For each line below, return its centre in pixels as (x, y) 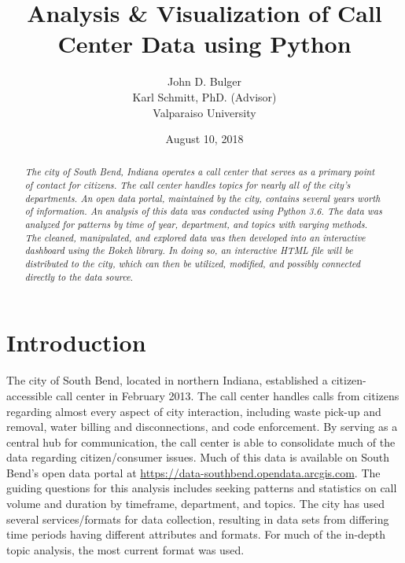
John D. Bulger (204, 81)
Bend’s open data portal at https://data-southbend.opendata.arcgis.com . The (193, 472)
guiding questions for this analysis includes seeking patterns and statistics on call (202, 488)
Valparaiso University (204, 112)
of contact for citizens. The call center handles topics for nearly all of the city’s (188, 185)
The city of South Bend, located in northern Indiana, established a (167, 380)
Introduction (76, 342)
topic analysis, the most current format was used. (125, 549)
